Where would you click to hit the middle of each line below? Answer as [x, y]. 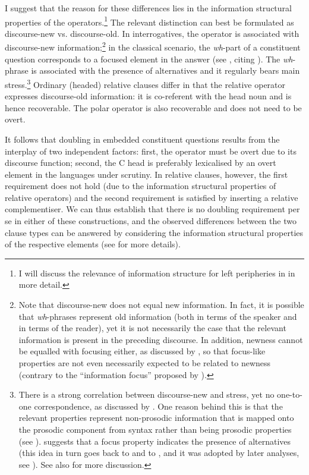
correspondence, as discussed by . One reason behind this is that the [158, 406]
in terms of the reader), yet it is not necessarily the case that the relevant [152, 328]
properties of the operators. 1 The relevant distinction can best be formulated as [149, 21]
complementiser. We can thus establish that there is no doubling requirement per [152, 209]
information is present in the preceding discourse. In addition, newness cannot [161, 339]
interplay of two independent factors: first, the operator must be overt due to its [151, 151]
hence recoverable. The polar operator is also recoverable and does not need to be [153, 107]
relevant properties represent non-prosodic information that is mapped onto [156, 418]
